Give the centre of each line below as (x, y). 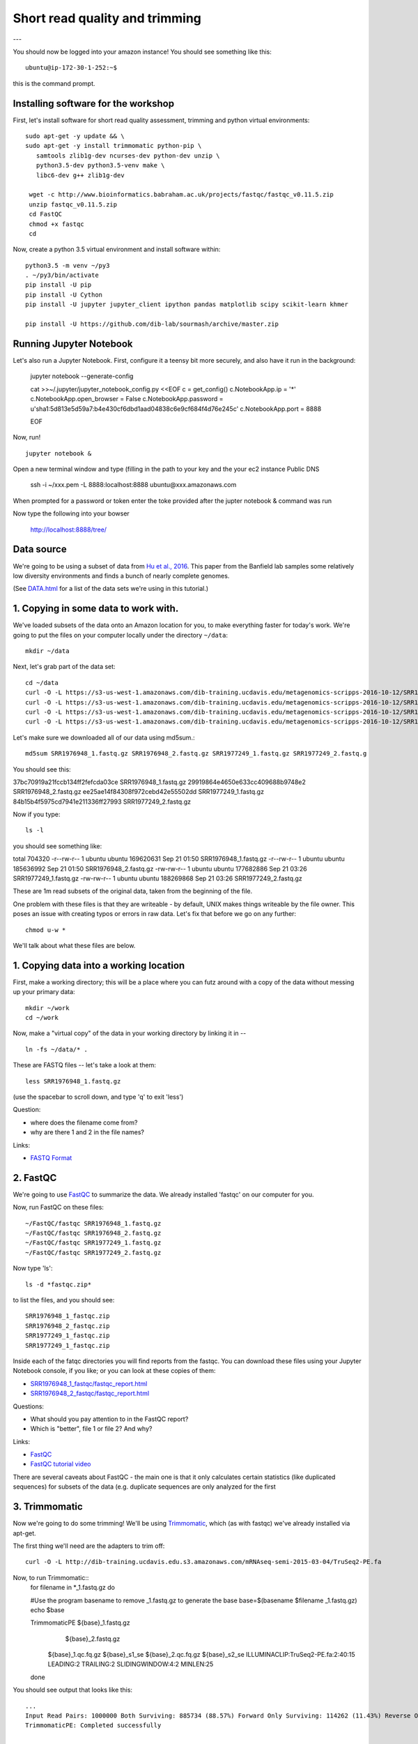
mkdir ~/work (47, 1008)
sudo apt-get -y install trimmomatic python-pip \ (114, 146)
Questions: (29, 1406)
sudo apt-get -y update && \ (75, 136)
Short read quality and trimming (107, 18)
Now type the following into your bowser (71, 513)
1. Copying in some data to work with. (96, 609)
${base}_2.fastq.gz (93, 1639)
